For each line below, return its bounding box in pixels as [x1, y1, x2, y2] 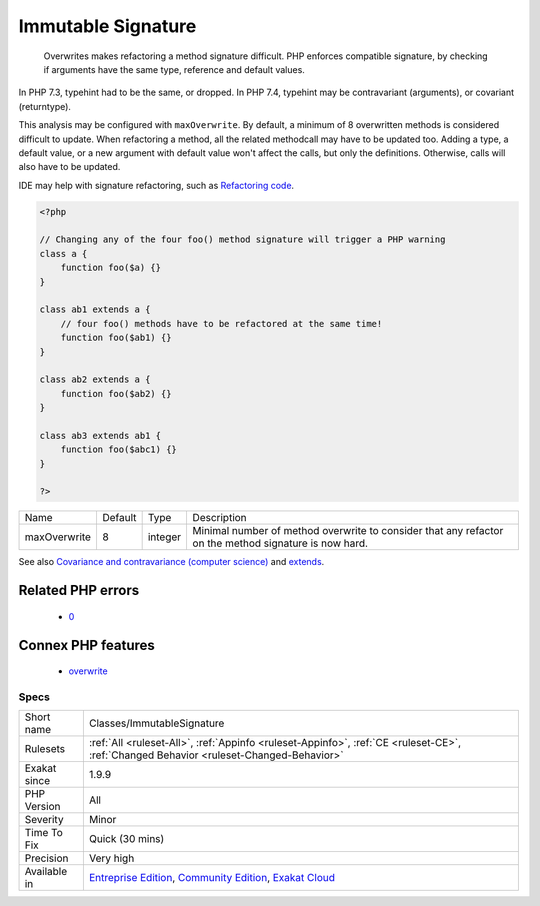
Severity [24, 813, 64, 827]
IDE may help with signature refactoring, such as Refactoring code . [18, 179, 295, 191]
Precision [24, 851, 69, 865]
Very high [88, 851, 135, 865]
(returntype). [18, 100, 72, 112]
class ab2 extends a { [39, 374, 151, 385]
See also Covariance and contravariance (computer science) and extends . [18, 556, 325, 568]
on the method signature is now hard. [192, 536, 369, 550]
